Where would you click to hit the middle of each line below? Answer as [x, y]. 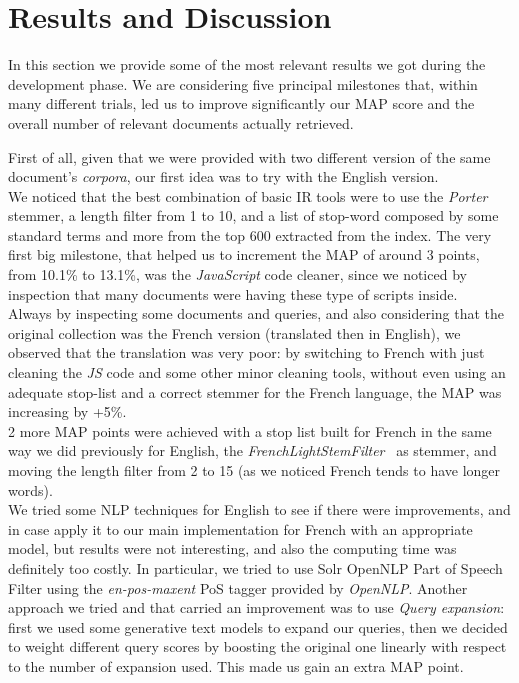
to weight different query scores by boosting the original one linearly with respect [257, 646]
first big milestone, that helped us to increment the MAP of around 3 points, [244, 254]
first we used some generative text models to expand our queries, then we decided [258, 626]
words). [30, 489]
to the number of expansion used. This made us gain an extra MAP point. [236, 665]
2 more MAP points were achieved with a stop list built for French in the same [250, 430]
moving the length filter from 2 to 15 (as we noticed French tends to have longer [254, 470]
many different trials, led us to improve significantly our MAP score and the [241, 103]
